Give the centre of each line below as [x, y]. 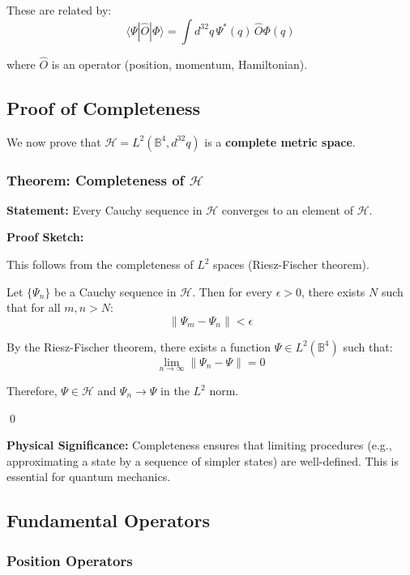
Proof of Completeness [104, 107]
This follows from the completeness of [100, 264]
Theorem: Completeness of [96, 179]
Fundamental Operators [108, 520]
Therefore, [32, 391]
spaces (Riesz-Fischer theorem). [291, 264]
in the [175, 391]
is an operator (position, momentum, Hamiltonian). [179, 64]
